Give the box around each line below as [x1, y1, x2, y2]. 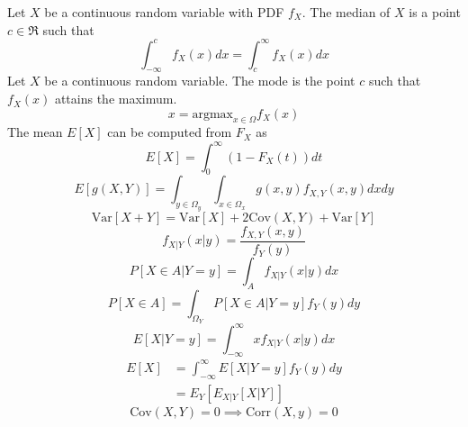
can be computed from [107, 123, 232, 141]
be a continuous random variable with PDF [44, 3, 284, 21]
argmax [192, 107, 233, 121]
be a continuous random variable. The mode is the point [44, 71, 355, 90]
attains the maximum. [54, 89, 177, 108]
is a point [409, 3, 461, 21]
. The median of [301, 3, 391, 21]
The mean [7, 123, 63, 141]
